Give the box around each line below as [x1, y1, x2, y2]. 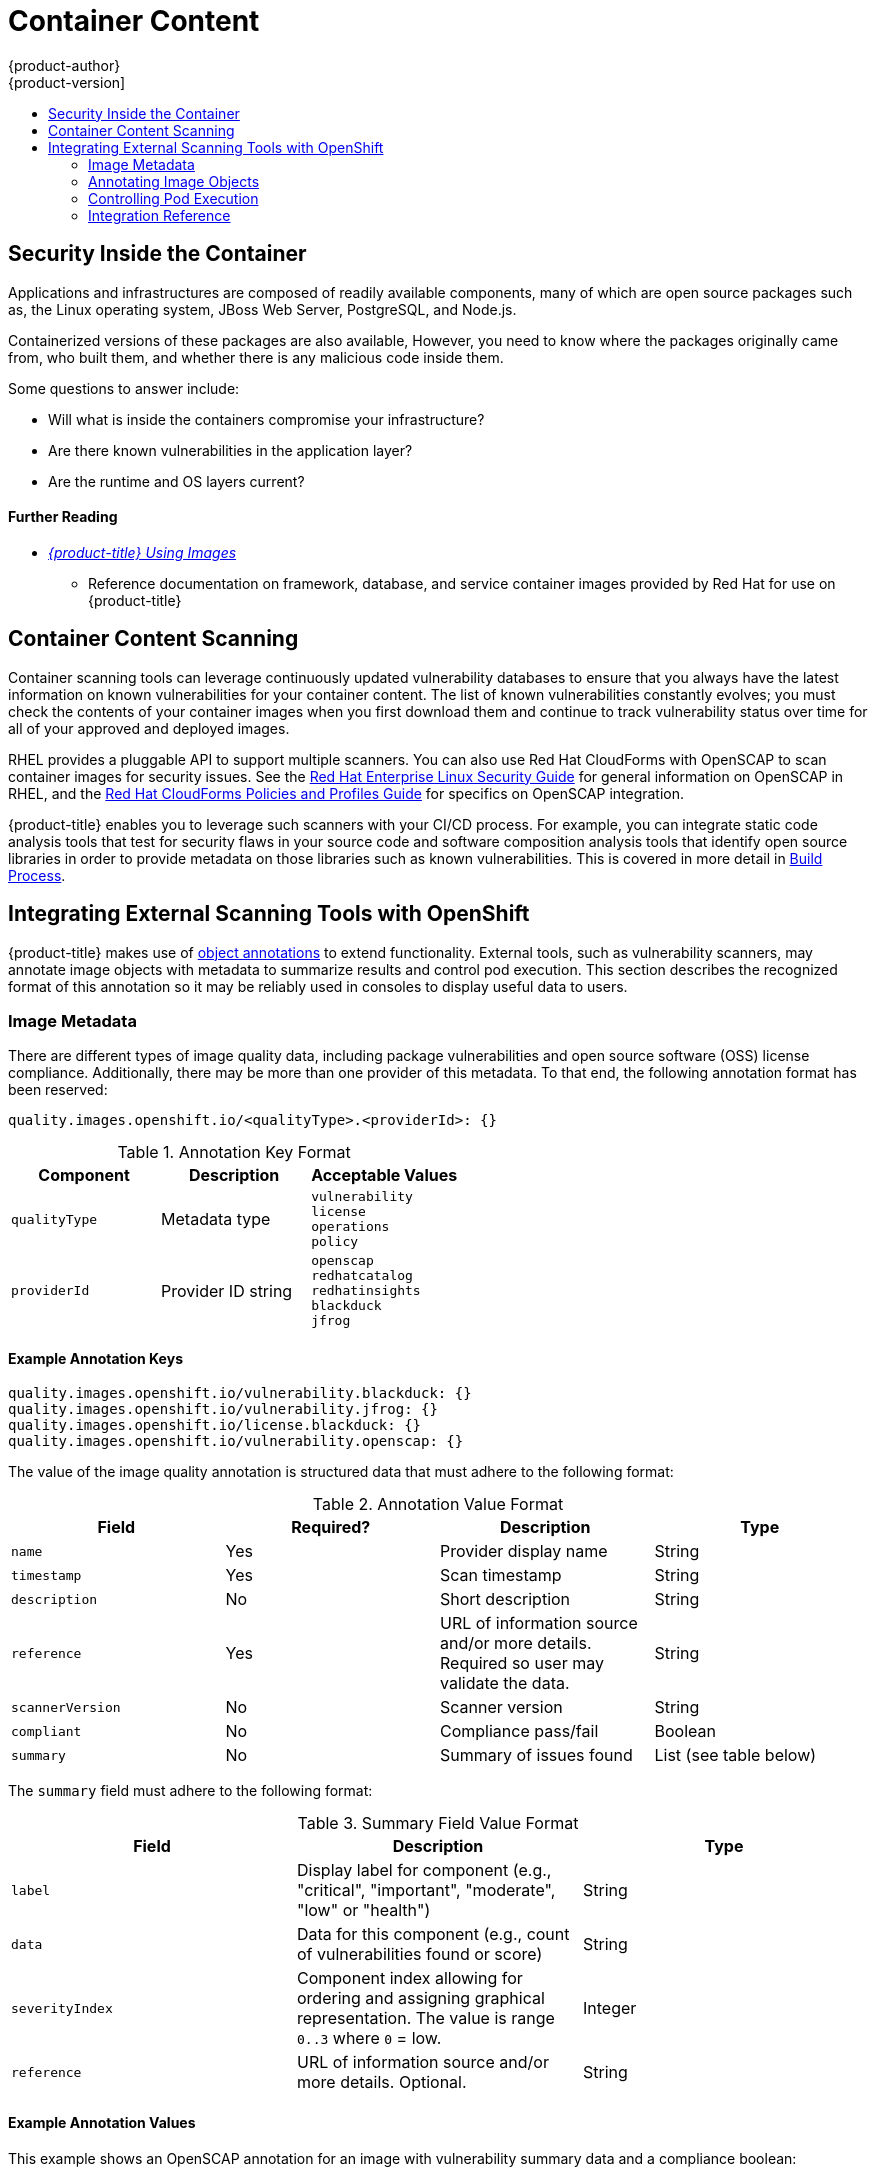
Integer [582, 1998, 637, 2019]
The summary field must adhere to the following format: [8, 1782, 373, 1800]
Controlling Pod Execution [88, 189, 259, 207]
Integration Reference [88, 206, 231, 224]
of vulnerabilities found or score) [296, 1944, 543, 1965]
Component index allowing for [296, 1968, 523, 1989]
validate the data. [440, 1673, 570, 1694]
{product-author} [8, 56, 121, 74]
